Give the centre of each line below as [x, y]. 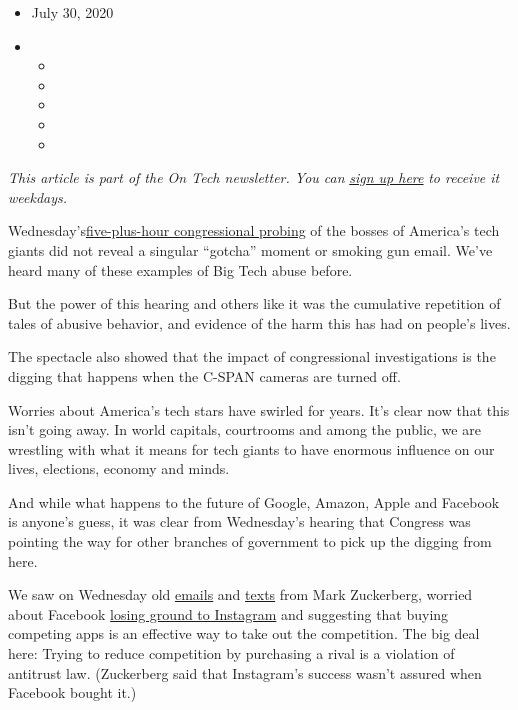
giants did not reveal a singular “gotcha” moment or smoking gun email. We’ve [250, 249]
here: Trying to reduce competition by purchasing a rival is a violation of [231, 653]
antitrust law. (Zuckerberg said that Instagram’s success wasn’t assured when [245, 672]
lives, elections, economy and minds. [119, 468]
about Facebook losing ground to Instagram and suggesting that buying [228, 613]
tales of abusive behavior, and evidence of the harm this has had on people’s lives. [259, 322]
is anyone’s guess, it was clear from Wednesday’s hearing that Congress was [239, 521]
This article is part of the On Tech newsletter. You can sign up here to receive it [254, 177]
